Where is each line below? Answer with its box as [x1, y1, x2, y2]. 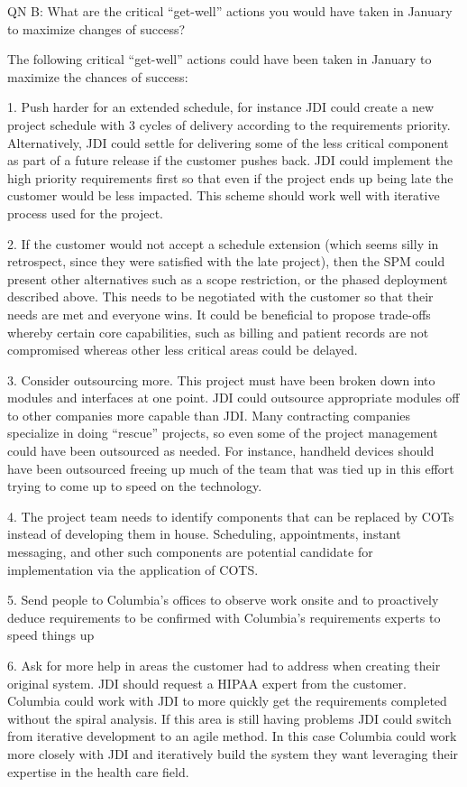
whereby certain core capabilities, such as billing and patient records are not [7, 322, 429, 341]
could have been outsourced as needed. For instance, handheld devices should [7, 441, 435, 460]
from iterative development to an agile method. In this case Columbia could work [7, 727, 457, 745]
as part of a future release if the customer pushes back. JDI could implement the [7, 151, 453, 170]
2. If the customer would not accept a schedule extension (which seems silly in [7, 234, 439, 253]
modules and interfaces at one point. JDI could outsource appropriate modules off [7, 388, 460, 407]
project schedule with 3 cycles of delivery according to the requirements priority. [7, 115, 451, 134]
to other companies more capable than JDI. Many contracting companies [7, 405, 411, 424]
